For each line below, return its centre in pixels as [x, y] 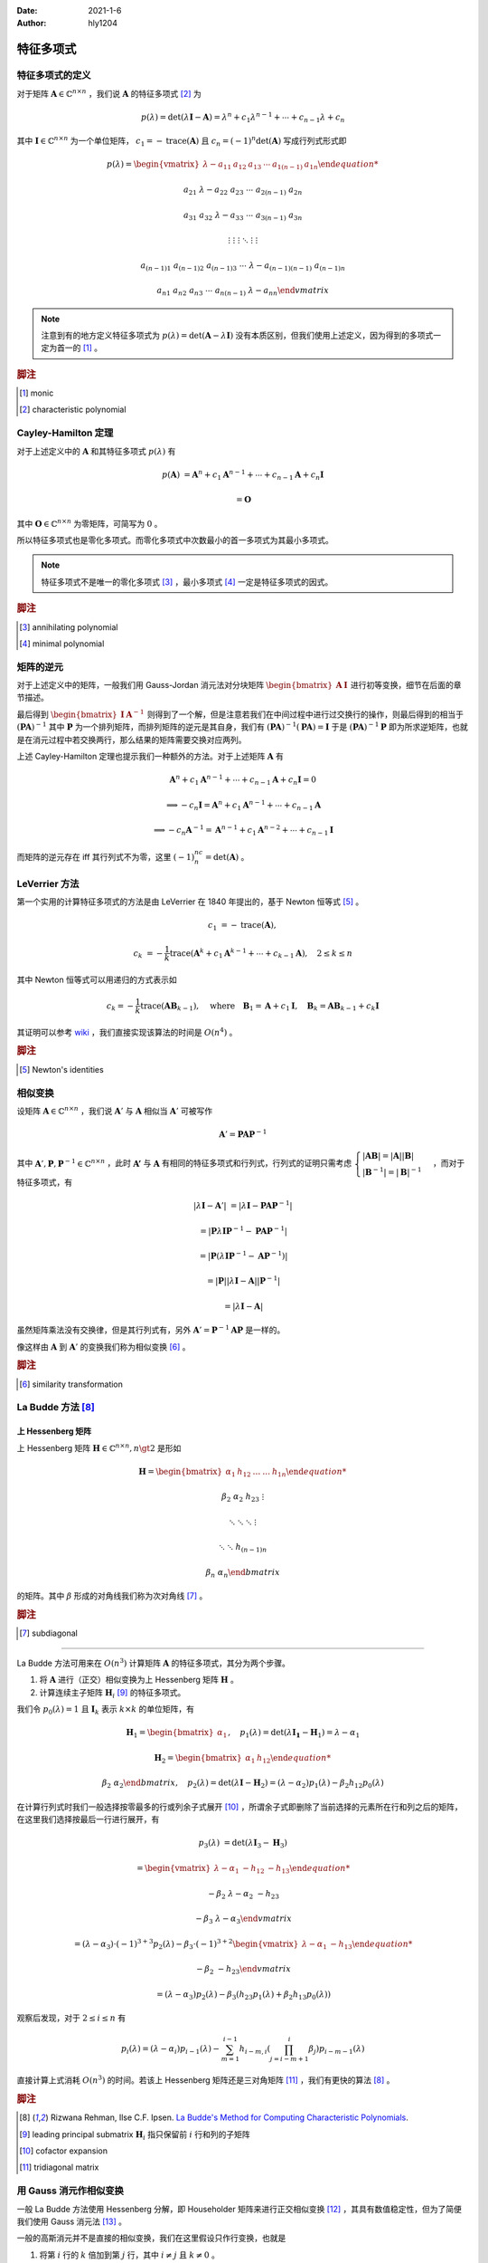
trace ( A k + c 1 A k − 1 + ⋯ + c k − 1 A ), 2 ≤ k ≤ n [261, 953]
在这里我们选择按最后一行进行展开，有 [88, 1819]
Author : [32, 24]
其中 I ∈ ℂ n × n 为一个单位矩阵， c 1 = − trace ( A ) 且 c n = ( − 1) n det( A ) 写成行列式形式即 [182, 141]
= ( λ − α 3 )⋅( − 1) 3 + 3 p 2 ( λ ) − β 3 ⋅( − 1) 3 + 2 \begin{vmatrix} [186, 1944]
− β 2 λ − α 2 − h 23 [244, 1895]
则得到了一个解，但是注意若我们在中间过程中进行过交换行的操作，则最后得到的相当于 [305, 714]
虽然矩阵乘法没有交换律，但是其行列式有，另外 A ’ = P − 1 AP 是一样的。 [151, 1329]
